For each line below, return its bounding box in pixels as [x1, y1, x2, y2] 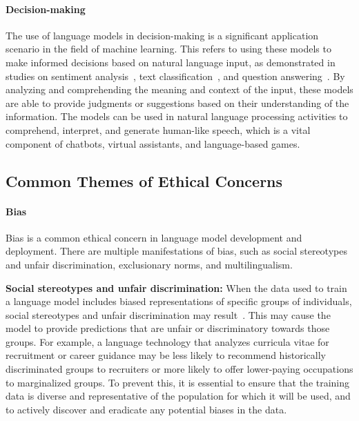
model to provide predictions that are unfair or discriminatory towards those [6, 321, 330, 335]
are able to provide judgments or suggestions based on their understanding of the [6, 95, 349, 110]
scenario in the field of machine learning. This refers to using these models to [6, 41, 331, 56]
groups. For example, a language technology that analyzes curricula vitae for [6, 334, 329, 349]
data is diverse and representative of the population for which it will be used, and [6, 389, 351, 403]
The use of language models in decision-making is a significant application [6, 28, 319, 42]
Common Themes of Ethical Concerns [6, 170, 283, 191]
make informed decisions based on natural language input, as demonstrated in [6, 55, 336, 69]
